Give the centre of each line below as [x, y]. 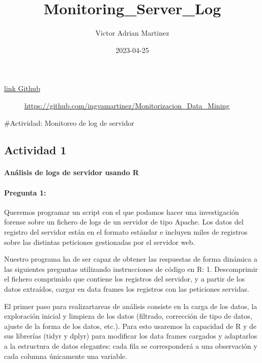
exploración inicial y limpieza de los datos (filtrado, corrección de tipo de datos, [128, 316]
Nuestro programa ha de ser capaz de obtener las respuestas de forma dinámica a [131, 259]
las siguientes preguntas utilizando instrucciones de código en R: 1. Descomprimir [131, 269]
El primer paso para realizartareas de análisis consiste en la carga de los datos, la [131, 306]
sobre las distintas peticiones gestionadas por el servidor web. [100, 242]
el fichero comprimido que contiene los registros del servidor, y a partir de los [125, 279]
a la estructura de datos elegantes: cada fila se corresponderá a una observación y [131, 345]
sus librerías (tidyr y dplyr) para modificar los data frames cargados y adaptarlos [131, 336]
